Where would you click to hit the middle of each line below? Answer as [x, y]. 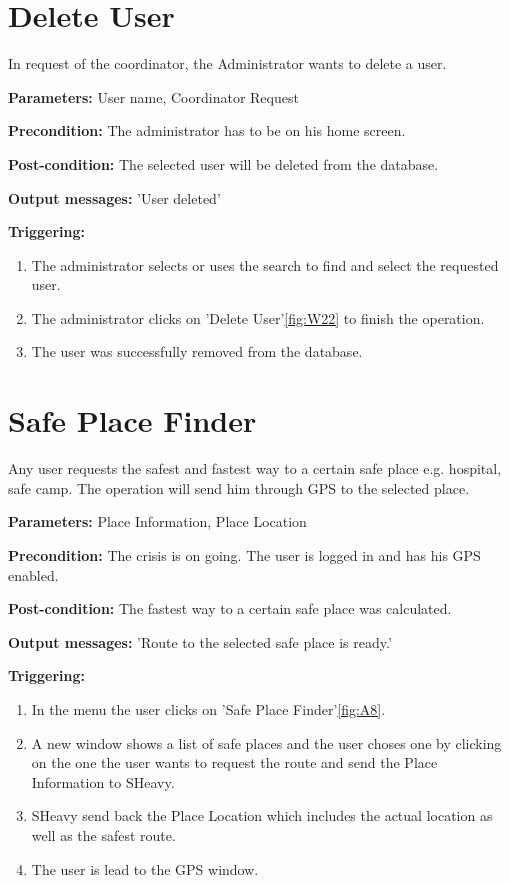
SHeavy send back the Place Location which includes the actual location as [262, 815]
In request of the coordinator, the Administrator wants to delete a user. [227, 63]
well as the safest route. [103, 834]
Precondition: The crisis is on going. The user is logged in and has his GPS [244, 554]
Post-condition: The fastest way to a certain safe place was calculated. [230, 608]
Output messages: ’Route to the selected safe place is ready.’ [200, 641]
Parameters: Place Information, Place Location [157, 521]
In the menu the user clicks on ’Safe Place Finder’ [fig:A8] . [208, 708]
